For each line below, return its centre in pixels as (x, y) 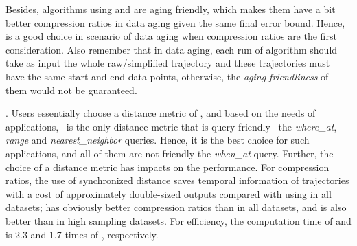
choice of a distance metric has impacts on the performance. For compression (168, 167)
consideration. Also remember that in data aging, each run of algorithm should (172, 49)
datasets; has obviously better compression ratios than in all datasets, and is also (176, 207)
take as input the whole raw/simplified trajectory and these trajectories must (168, 63)
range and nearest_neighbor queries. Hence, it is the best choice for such (158, 140)
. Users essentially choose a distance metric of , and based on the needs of (161, 113)
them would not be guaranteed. (71, 90)
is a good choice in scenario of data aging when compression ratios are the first (171, 36)
